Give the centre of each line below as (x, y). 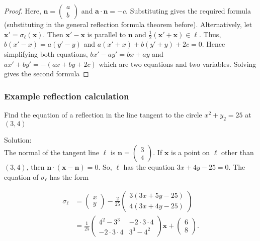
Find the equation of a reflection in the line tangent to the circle (103, 115)
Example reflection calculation (67, 96)
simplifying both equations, (46, 54)
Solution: (18, 139)
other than (238, 152)
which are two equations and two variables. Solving (178, 64)
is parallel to (106, 34)
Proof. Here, (23, 11)
